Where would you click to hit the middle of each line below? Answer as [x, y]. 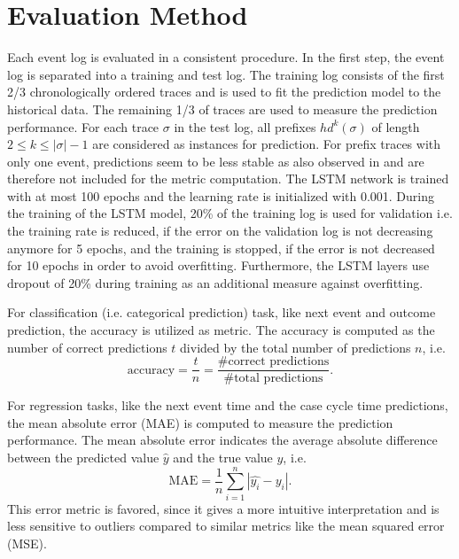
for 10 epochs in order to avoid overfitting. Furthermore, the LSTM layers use [218, 265]
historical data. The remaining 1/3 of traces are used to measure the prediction [222, 109]
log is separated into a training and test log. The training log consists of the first [226, 74]
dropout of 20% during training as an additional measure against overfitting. [215, 282]
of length [396, 126]
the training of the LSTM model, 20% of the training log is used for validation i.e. [230, 213]
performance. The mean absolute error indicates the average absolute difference [222, 440]
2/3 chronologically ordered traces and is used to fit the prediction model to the [224, 92]
